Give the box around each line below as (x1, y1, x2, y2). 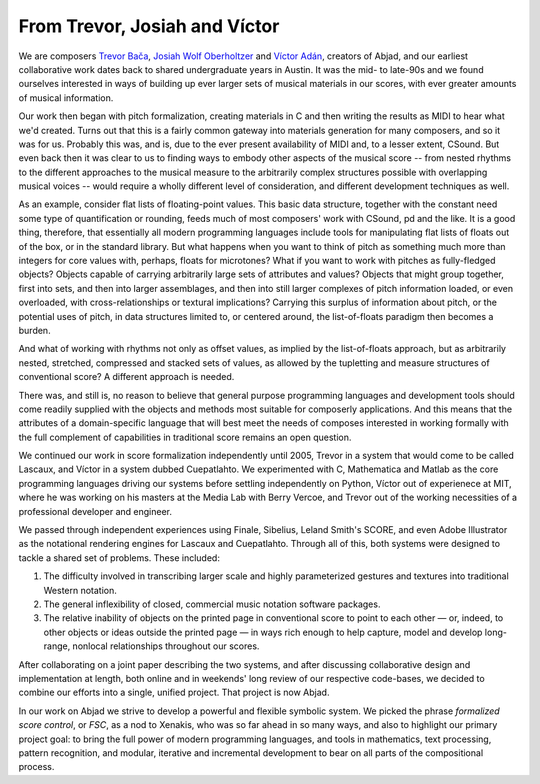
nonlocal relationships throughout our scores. (72, 640, 260, 652)
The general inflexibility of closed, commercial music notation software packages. (43, 598, 381, 610)
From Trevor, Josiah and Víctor (18, 15, 280, 37)
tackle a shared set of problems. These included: (18, 551, 220, 564)
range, (43, 640, 71, 652)
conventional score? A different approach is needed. (18, 371, 235, 383)
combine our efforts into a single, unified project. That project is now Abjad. (18, 686, 330, 699)
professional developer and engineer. (18, 505, 172, 517)
